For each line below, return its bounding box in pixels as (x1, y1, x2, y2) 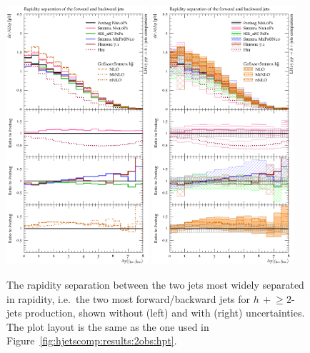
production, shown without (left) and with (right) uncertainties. (25, 305, 305, 320)
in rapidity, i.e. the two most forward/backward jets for (6, 291, 251, 306)
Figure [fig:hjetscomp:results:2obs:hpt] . (6, 333, 177, 348)
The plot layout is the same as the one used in (6, 319, 209, 334)
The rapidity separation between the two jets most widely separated (6, 277, 304, 292)
